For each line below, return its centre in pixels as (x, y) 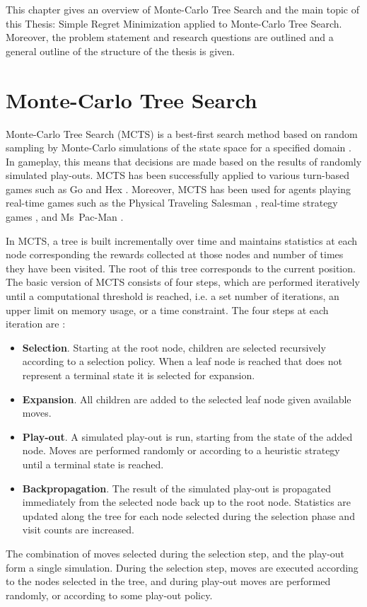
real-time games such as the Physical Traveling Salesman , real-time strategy (172, 203)
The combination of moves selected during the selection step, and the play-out (175, 553)
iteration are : (36, 324)
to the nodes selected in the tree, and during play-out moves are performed (168, 581)
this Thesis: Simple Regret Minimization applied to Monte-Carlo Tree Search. (174, 23)
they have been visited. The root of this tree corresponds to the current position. (181, 268)
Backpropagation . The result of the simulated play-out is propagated (176, 488)
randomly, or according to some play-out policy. (109, 595)
